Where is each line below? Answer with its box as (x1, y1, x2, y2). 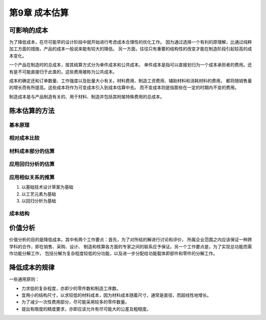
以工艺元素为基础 (21, 191, 56, 197)
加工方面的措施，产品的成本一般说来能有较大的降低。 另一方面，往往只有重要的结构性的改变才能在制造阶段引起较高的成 (9, 46, 252, 52)
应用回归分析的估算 (9, 161, 55, 168)
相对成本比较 (9, 135, 40, 142)
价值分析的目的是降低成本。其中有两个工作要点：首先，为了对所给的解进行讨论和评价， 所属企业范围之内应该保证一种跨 (9, 236, 252, 243)
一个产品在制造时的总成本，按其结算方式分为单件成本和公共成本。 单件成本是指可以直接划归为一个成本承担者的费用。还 (9, 62, 252, 68)
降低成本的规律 (9, 263, 55, 272)
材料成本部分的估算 (9, 147, 55, 154)
